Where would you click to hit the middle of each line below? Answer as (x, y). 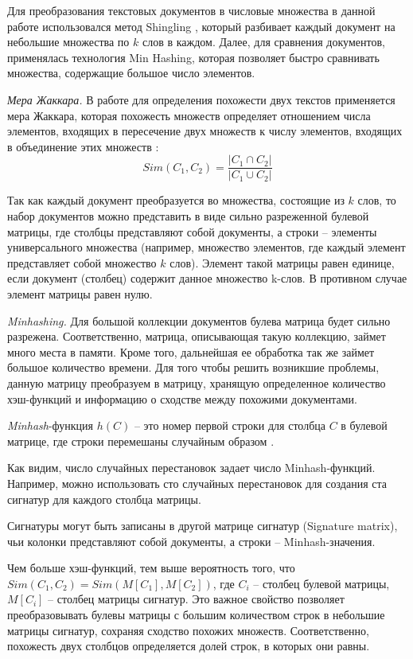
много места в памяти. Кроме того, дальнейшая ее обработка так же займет (191, 351)
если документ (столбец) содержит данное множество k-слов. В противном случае (207, 278)
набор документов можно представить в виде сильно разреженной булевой (188, 216)
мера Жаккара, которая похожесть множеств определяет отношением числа (189, 115)
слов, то (377, 200)
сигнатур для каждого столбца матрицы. (104, 499)
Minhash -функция (51, 425)
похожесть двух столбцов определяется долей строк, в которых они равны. (189, 646)
